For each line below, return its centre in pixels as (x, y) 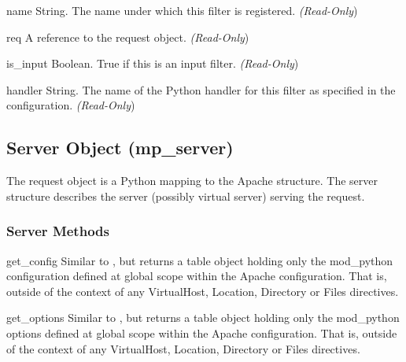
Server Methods (58, 231)
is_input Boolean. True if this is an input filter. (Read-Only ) (153, 63)
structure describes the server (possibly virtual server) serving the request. (186, 196)
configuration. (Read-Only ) (71, 105)
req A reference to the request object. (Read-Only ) (128, 37)
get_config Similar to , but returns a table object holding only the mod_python (200, 260)
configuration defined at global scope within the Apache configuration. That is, (197, 276)
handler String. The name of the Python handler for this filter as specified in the (201, 89)
